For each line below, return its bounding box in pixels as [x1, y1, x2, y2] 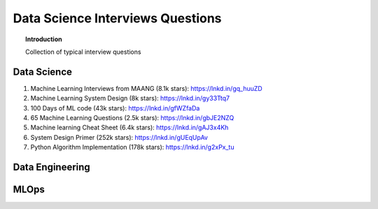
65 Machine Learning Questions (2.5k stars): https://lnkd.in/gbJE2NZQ [30, 114, 234, 122]
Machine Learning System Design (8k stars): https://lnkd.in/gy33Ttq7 [30, 94, 230, 103]
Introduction [25, 35, 62, 43]
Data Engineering [13, 161, 90, 173]
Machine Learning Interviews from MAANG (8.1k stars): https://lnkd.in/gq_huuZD [30, 84, 262, 92]
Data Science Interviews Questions [13, 10, 222, 26]
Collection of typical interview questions [25, 48, 141, 56]
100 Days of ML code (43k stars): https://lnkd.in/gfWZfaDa [30, 103, 200, 112]
